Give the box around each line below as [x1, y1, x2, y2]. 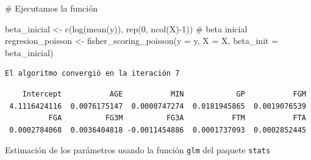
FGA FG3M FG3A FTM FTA [48, 114, 306, 123]
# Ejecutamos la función [5, 2, 98, 14]
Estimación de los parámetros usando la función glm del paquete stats [5, 144, 271, 156]
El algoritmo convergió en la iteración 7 [5, 69, 180, 78]
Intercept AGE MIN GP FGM [22, 89, 306, 98]
